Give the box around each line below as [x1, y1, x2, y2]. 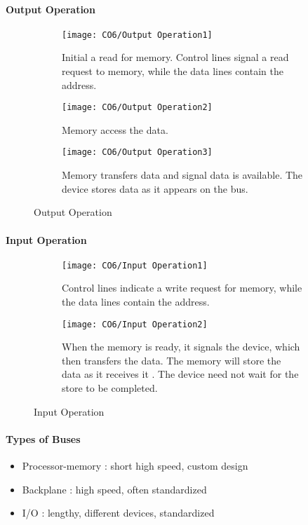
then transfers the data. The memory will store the [62, 353, 281, 367]
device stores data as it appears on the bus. [62, 181, 248, 196]
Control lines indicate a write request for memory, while [62, 280, 302, 295]
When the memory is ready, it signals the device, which [62, 339, 300, 354]
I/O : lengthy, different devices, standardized [22, 505, 215, 520]
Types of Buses [6, 431, 81, 446]
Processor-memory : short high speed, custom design [22, 458, 248, 472]
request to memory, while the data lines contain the [62, 64, 283, 79]
